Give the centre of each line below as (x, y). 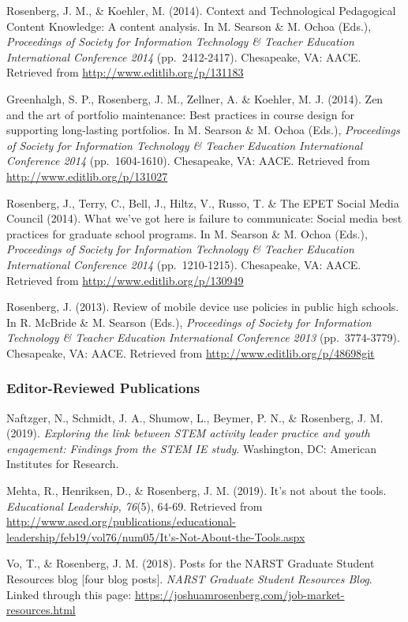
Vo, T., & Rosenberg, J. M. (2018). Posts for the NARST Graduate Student (191, 563)
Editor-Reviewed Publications (103, 388)
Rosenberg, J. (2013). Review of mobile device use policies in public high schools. (203, 307)
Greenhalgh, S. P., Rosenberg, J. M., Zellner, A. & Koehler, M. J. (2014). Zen (195, 98)
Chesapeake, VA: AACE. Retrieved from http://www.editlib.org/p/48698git (191, 352)
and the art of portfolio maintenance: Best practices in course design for (180, 114)
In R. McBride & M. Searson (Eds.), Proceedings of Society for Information (189, 322)
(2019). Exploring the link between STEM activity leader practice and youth (188, 433)
